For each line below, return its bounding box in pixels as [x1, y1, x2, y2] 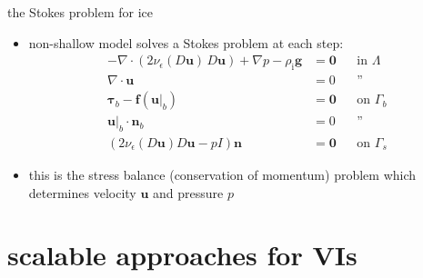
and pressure [153, 183, 224, 202]
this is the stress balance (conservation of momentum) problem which [28, 164, 417, 184]
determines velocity [28, 183, 136, 202]
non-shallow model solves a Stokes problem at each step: [28, 33, 344, 52]
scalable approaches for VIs [7, 236, 358, 273]
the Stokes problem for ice [7, 3, 153, 21]
